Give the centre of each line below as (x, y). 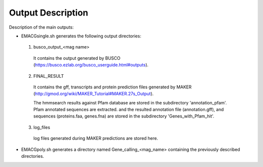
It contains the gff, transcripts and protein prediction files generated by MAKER (113, 87)
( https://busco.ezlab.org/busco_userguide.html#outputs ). (91, 65)
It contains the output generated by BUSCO (77, 58)
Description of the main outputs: (41, 27)
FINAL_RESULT (49, 76)
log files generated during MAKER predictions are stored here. (96, 138)
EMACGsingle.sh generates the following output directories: (81, 36)
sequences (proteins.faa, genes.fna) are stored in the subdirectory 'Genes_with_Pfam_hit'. (124, 116)
